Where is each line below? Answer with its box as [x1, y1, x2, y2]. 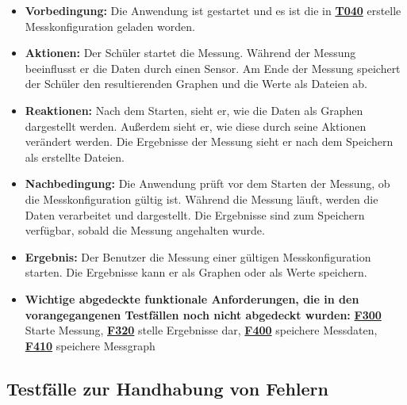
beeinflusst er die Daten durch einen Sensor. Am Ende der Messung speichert [25, 59, 401, 76]
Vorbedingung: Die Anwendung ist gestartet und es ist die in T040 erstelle [25, 2, 401, 18]
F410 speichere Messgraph [25, 337, 156, 353]
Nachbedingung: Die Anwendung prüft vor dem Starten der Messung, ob [25, 175, 390, 192]
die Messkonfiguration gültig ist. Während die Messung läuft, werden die [25, 190, 378, 207]
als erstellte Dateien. [25, 148, 125, 165]
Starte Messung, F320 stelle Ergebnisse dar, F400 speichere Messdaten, [25, 322, 378, 338]
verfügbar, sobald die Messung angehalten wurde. [25, 222, 265, 239]
